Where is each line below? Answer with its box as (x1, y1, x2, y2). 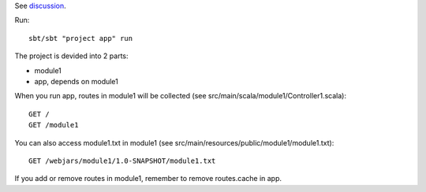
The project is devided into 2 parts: (14, 51, 129, 61)
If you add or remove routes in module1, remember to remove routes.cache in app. (14, 174, 282, 183)
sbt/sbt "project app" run (28, 34, 133, 42)
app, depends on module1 (34, 76, 118, 86)
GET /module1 (28, 120, 79, 130)
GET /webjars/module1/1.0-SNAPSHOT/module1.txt (28, 156, 216, 165)
